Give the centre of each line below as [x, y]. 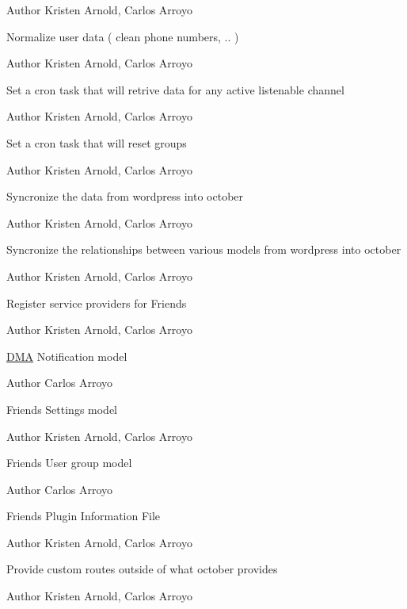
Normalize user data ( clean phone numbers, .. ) [123, 36]
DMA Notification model [67, 356]
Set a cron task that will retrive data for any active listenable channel [175, 89]
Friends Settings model [62, 409]
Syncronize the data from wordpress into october [125, 196]
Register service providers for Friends [97, 303]
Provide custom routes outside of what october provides [142, 569]
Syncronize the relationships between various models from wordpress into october [204, 249]
